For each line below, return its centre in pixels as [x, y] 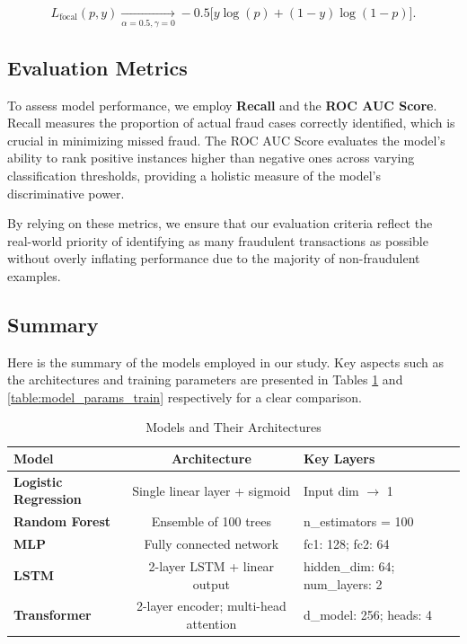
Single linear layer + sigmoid [211, 490]
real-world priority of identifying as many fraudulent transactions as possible [218, 240]
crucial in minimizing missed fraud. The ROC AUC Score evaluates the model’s [226, 140]
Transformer [53, 615]
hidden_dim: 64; [349, 566]
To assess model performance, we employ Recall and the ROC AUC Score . [222, 105]
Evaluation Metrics [97, 67]
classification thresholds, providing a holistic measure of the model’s [194, 175]
